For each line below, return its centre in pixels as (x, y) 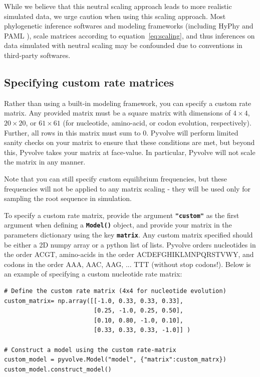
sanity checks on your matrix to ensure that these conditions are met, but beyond (129, 142)
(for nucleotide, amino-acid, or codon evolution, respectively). (157, 122)
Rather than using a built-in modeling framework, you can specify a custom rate (128, 103)
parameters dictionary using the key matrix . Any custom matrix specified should (128, 235)
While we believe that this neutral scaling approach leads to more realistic (118, 6)
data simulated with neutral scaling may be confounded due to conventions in (123, 45)
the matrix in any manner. (45, 162)
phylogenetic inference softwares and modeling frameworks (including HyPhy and (129, 26)
